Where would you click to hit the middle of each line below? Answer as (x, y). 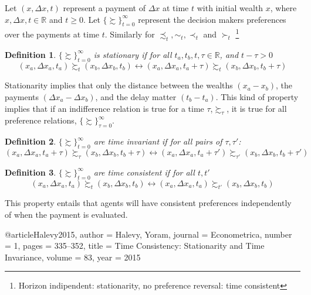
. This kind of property (257, 97)
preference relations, (41, 120)
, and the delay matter (136, 97)
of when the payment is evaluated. (66, 214)
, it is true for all (257, 108)
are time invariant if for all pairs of (158, 141)
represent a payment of (104, 8)
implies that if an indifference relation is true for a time (104, 108)
